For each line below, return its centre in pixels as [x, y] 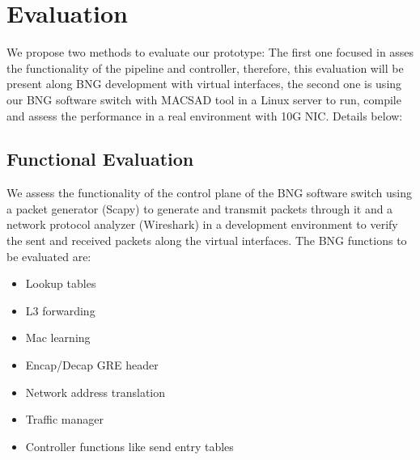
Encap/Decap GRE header [92, 365]
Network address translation [95, 392]
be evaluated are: [49, 256]
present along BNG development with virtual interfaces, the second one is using [204, 84]
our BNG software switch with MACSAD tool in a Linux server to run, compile [204, 99]
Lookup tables [61, 283]
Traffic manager [64, 419]
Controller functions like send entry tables [129, 446]
